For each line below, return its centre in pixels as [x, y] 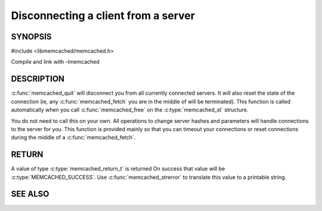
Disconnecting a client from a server [103, 15]
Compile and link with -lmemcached [55, 62]
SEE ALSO [30, 194]
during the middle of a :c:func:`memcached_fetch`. [73, 138]
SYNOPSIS [31, 37]
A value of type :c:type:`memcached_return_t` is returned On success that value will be [118, 169]
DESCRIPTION [38, 79]
